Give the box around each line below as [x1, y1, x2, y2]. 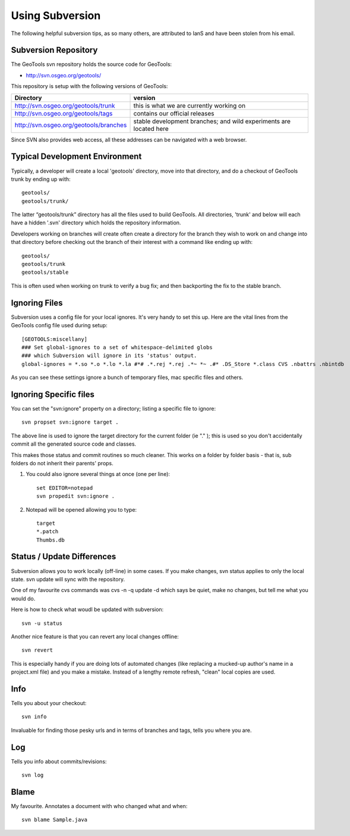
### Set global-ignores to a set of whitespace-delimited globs [21, 344, 213, 350]
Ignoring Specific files [11, 389, 95, 399]
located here [133, 124, 169, 133]
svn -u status [21, 619, 62, 627]
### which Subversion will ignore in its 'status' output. [21, 352, 197, 359]
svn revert [21, 647, 53, 654]
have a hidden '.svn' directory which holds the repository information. [11, 219, 181, 226]
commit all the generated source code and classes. [11, 440, 137, 447]
